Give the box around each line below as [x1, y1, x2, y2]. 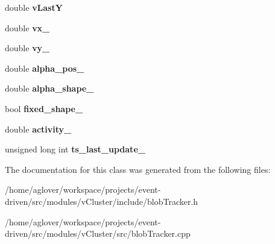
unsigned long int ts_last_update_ [5, 143, 145, 155]
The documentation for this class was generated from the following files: [5, 163, 271, 175]
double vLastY [5, 1, 63, 13]
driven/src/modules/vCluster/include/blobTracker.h [5, 195, 198, 207]
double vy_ [5, 42, 50, 54]
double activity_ [5, 122, 72, 135]
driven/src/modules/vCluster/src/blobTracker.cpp [5, 227, 191, 240]
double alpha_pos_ [5, 61, 84, 74]
